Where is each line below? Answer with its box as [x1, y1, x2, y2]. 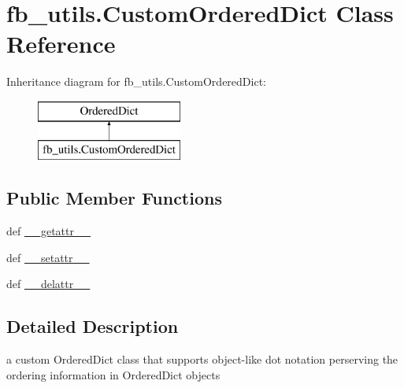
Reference [6, 28, 116, 60]
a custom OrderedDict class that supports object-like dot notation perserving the [6, 351, 398, 368]
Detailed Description [6, 314, 179, 338]
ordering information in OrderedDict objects [6, 366, 221, 382]
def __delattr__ [6, 275, 91, 292]
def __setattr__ [6, 249, 90, 265]
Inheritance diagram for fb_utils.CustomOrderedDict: [6, 73, 266, 90]
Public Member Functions [6, 186, 222, 210]
